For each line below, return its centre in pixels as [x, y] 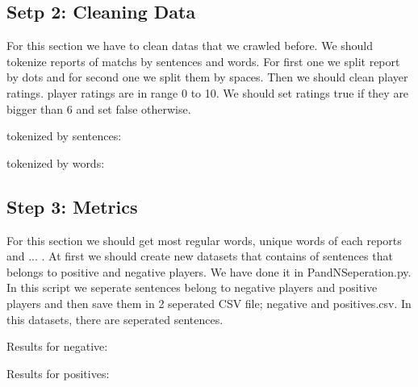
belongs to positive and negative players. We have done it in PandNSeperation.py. [209, 271]
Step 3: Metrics [72, 206]
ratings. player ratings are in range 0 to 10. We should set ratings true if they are [208, 92]
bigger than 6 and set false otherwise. [99, 108]
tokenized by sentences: [64, 136]
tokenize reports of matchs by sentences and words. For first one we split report [203, 61]
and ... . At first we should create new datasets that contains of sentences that [200, 256]
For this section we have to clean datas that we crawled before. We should [190, 46]
